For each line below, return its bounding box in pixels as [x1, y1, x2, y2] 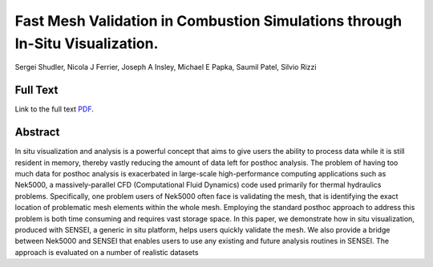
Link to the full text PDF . [14, 104, 94, 114]
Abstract [14, 125, 60, 140]
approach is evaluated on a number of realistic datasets [14, 247, 199, 257]
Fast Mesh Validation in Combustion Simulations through [14, 12, 403, 30]
